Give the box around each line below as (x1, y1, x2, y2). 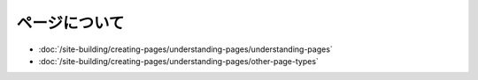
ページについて (16, 13, 125, 33)
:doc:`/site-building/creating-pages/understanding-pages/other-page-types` (38, 55, 319, 66)
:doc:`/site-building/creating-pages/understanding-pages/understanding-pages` (38, 44, 334, 55)
